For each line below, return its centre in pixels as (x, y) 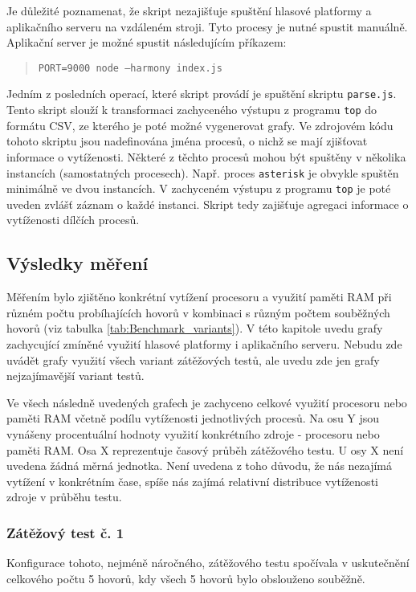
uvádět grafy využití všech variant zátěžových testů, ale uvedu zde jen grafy (193, 359)
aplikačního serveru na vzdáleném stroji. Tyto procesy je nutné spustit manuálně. (207, 26)
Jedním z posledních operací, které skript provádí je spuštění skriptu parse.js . (202, 94)
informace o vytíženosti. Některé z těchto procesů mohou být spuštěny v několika (206, 156)
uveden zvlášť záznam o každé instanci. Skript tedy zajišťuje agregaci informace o (208, 204)
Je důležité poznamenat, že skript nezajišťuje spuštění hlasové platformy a (189, 10)
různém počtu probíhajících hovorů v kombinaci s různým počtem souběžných (198, 312)
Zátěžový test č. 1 (65, 532)
